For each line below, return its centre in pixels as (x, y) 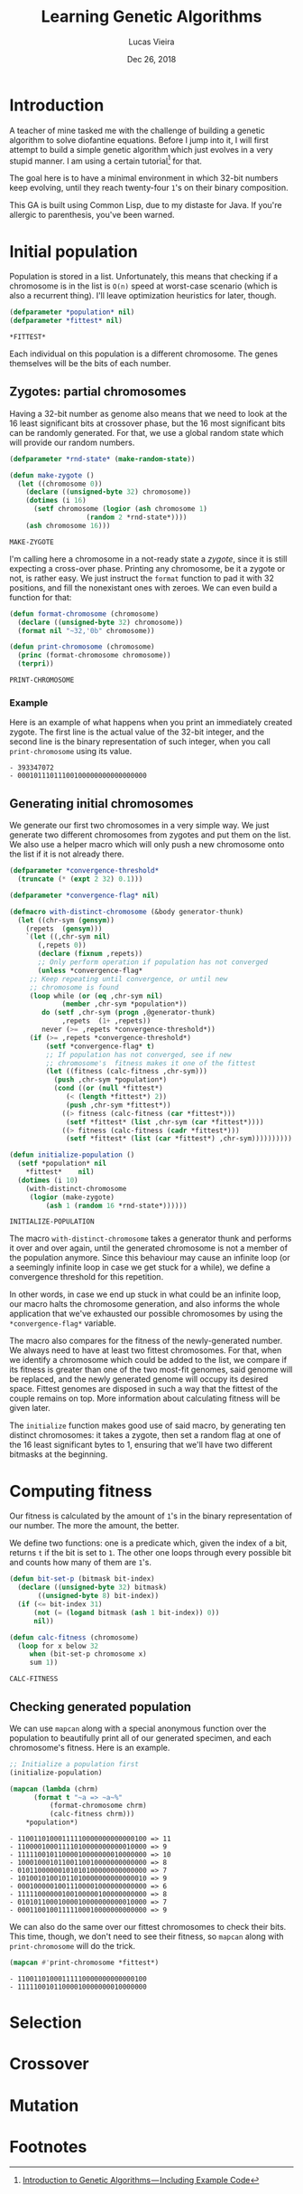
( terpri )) (36, 664)
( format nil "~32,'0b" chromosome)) (86, 630)
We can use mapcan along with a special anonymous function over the (138, 1728)
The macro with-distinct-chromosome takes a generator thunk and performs (151, 1239)
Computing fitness (81, 1491)
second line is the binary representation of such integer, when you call (140, 742)
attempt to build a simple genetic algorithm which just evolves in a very (141, 149)
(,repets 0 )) (62, 946)
